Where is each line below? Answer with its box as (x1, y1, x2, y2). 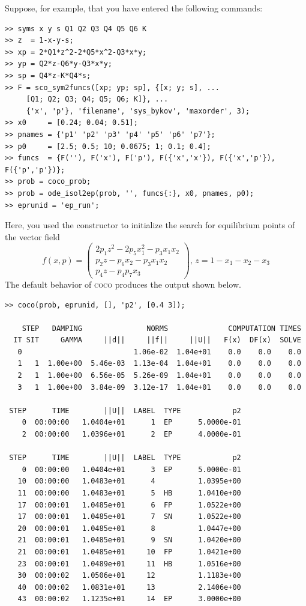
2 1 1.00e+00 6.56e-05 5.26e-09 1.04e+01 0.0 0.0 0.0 (17, 371, 301, 380)
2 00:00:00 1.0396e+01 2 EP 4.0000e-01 (22, 430, 241, 439)
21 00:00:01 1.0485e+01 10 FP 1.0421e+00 (17, 547, 241, 556)
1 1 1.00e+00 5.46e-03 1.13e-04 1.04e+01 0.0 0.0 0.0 (17, 359, 301, 368)
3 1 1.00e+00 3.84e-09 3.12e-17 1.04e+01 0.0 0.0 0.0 (17, 383, 301, 392)
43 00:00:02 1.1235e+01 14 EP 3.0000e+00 (17, 595, 241, 604)
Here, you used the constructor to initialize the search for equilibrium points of (5, 219, 295, 231)
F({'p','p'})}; (5, 165, 65, 174)
